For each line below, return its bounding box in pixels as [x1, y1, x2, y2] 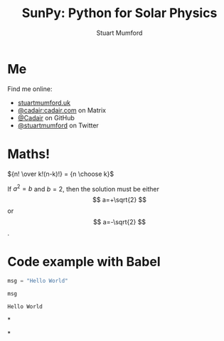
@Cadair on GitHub [17, 113, 75, 122]
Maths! [7, 146, 50, 162]
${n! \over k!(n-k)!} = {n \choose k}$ [7, 169, 114, 178]
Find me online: [7, 84, 53, 93]
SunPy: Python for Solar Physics [21, 5, 218, 21]
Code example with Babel [7, 254, 161, 270]
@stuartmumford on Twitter [17, 121, 100, 130]
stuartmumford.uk [17, 98, 71, 107]
